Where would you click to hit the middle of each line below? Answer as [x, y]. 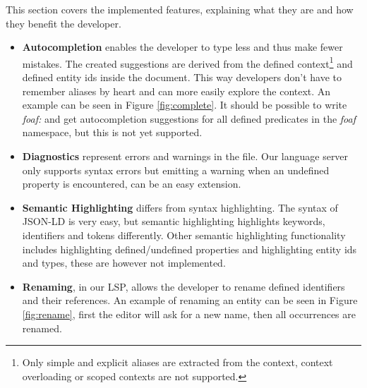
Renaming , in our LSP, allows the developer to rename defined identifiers [183, 286]
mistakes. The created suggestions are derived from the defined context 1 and [187, 62]
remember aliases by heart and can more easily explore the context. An [176, 91]
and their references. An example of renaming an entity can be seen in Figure [190, 300]
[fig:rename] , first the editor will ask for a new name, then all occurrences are [189, 314]
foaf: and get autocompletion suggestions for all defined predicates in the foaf [189, 118]
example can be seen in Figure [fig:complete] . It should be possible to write [185, 105]
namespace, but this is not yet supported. [112, 132]
